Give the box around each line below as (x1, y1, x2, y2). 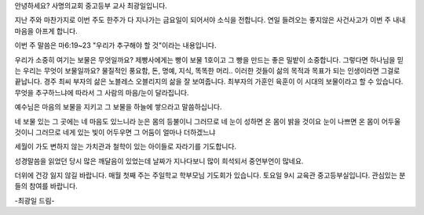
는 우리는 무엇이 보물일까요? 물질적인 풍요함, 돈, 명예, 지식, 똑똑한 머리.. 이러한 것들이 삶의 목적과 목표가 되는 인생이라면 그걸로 (14, 66, 400, 75)
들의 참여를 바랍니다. (14, 181, 78, 191)
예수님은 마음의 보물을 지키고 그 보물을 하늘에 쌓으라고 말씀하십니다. (14, 102, 222, 112)
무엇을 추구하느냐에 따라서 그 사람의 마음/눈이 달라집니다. (14, 88, 189, 97)
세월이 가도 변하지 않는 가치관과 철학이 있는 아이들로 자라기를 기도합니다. (14, 142, 237, 152)
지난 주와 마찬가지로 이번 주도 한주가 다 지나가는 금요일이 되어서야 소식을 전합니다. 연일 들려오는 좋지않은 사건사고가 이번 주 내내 (14, 16, 406, 25)
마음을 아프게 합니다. (14, 26, 78, 35)
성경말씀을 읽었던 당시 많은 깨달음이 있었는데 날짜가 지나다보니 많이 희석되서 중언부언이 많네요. (14, 156, 304, 166)
